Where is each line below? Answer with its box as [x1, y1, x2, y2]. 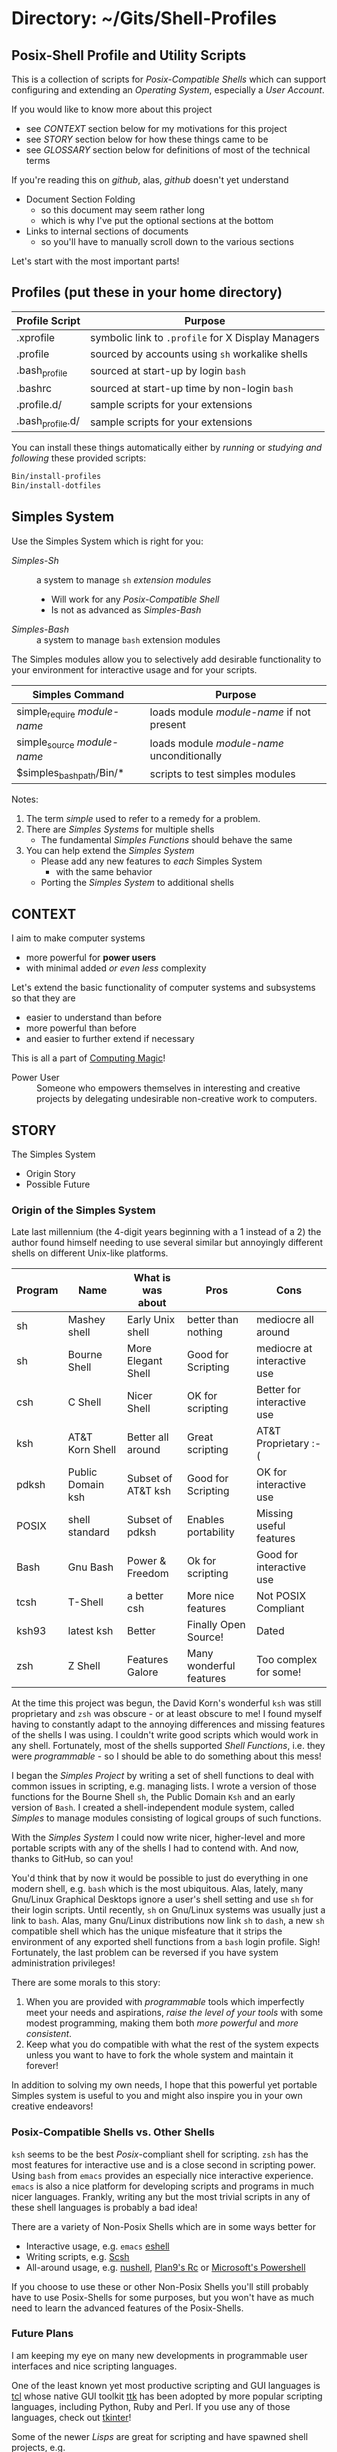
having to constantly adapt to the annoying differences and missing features [11, 1718, 326, 1731]
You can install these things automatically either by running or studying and [11, 442, 323, 454]
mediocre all [255, 1313, 314, 1327]
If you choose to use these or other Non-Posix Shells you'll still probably [11, 2280, 309, 2292]
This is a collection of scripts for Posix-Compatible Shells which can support [11, 73, 326, 85]
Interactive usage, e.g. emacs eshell [25, 2240, 170, 2252]
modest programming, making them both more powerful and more [25, 2017, 299, 2029]
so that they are [11, 992, 76, 1004]
